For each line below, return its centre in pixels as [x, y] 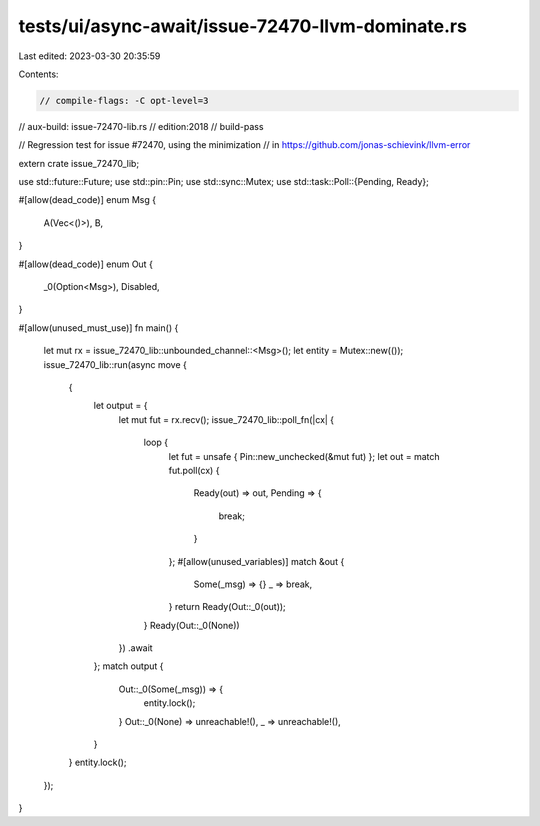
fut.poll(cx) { [194, 470]
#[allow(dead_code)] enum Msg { [87, 200]
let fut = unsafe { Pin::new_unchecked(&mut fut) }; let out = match [304, 456]
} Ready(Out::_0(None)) [191, 625]
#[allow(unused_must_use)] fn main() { [98, 327]
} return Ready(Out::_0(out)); [227, 607]
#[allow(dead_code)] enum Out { [86, 264]
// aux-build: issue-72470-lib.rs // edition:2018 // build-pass [141, 126]
